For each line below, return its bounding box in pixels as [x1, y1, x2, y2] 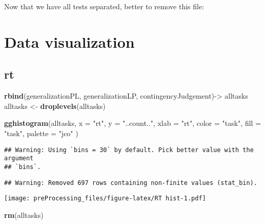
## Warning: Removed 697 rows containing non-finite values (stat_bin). [4, 179, 257, 186]
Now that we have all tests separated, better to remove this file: [4, 1, 205, 11]
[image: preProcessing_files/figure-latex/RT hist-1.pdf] [4, 195, 206, 202]
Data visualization [4, 31, 135, 52]
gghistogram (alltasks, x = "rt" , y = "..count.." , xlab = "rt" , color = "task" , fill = [4, 118, 261, 128]
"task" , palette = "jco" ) [4, 127, 78, 138]
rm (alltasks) [4, 209, 44, 220]
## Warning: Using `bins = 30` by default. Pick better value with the [4, 146, 254, 154]
